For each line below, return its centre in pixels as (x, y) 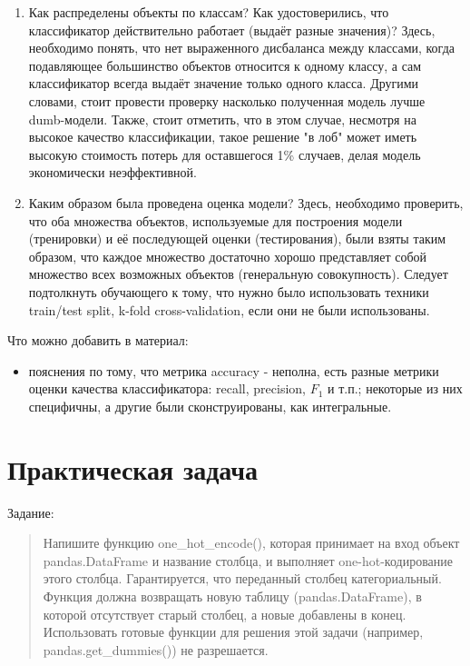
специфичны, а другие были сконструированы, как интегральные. (210, 406)
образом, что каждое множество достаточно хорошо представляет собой (228, 256)
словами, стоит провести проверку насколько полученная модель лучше (227, 100)
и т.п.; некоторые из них (395, 388)
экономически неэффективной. (113, 172)
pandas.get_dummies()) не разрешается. (156, 649)
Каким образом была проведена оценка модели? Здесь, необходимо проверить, (246, 202)
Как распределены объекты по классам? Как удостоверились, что (209, 12)
